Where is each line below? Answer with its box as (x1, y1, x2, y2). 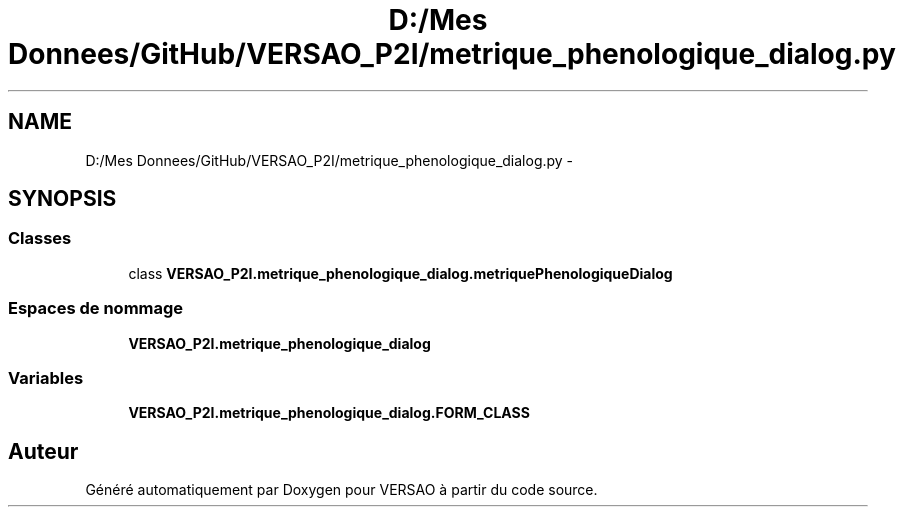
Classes (8, 228, 72, 249)
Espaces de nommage (8, 298, 184, 319)
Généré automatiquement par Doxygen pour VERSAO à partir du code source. (85, 481, 598, 499)
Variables (8, 367, 84, 388)
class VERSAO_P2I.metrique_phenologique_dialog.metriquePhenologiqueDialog (128, 264, 673, 282)
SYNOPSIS (8, 186, 117, 212)
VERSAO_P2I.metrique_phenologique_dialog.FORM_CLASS (128, 404, 530, 422)
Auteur (8, 438, 79, 464)
